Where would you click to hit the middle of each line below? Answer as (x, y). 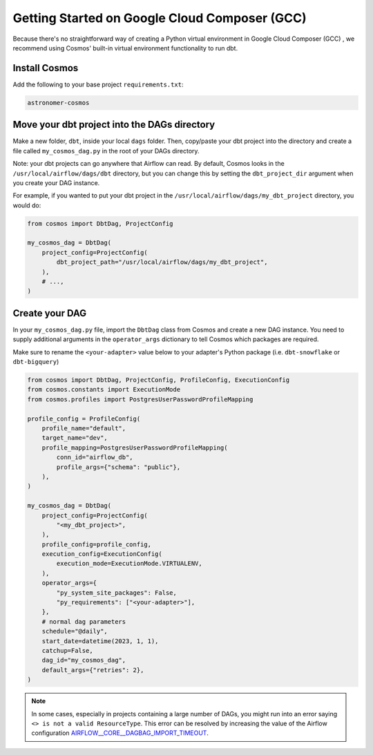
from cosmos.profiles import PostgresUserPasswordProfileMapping (140, 399)
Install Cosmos (46, 68)
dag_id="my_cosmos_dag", (84, 660)
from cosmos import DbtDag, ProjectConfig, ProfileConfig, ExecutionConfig (159, 380)
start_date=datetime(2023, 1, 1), (100, 641)
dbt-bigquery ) (36, 362)
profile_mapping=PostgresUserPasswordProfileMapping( (135, 448)
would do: (27, 205)
